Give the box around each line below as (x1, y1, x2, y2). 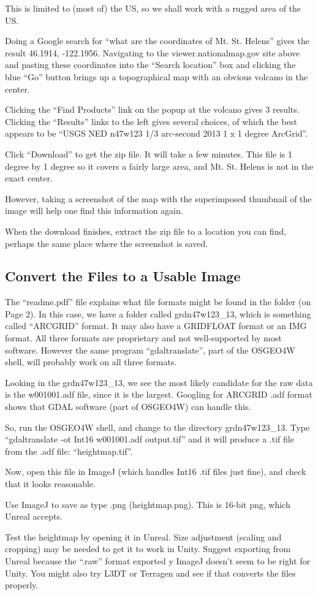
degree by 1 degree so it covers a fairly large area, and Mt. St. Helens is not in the (5, 159, 314, 172)
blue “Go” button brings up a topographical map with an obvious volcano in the (5, 70, 308, 83)
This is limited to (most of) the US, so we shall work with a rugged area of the (5, 2, 301, 14)
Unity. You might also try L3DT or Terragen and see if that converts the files (5, 566, 296, 579)
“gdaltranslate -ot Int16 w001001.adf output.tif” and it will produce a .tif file (5, 433, 294, 445)
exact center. (5, 172, 53, 184)
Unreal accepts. (5, 510, 62, 523)
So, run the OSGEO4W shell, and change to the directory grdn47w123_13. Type (5, 420, 310, 433)
